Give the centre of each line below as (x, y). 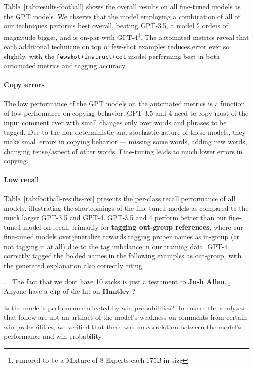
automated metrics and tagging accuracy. (65, 66)
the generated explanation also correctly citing (73, 265)
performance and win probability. (54, 336)
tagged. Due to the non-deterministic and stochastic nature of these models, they (125, 132)
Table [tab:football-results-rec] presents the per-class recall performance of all (120, 198)
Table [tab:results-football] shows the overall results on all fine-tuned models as (122, 6)
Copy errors (24, 85)
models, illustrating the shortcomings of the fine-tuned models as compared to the (126, 208)
